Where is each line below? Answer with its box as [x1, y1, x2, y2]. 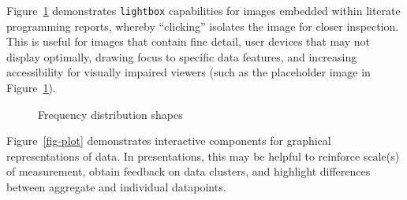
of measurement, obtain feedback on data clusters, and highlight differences [6, 163, 371, 180]
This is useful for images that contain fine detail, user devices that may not [6, 33, 370, 50]
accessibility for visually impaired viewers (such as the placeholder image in [6, 64, 371, 80]
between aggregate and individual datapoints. [6, 179, 226, 194]
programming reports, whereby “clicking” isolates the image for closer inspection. [6, 17, 399, 34]
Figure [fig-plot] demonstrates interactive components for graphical [6, 132, 331, 149]
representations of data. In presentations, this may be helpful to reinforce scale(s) [6, 147, 400, 164]
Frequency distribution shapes [38, 106, 183, 122]
